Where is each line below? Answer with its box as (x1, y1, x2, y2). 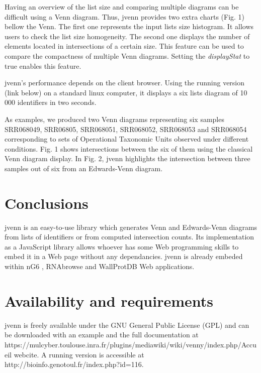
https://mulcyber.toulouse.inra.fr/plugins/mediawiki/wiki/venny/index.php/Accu (5, 339, 256, 349)
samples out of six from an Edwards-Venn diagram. (5, 163, 163, 173)
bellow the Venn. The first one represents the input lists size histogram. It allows (5, 21, 254, 32)
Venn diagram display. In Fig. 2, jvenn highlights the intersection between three (5, 153, 250, 164)
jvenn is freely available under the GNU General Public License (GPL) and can (5, 319, 249, 330)
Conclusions (5, 192, 89, 213)
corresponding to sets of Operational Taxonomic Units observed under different (5, 134, 249, 144)
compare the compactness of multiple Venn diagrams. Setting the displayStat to (5, 50, 250, 61)
